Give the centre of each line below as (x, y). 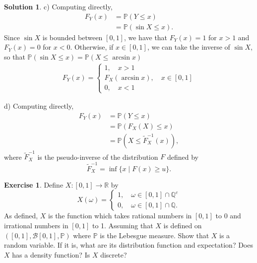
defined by (183, 157)
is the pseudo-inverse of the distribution (98, 157)
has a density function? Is (51, 254)
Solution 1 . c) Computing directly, (58, 6)
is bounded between (72, 37)
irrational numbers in (36, 225)
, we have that (146, 37)
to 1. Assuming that (123, 225)
